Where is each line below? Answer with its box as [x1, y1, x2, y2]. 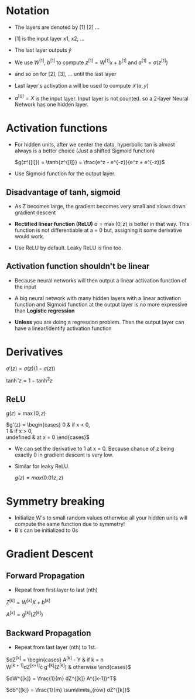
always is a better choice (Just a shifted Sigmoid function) [14, 147, 155, 154]
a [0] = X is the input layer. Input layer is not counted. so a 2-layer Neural [14, 94, 189, 102]
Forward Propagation [6, 571, 85, 581]
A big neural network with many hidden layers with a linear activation [14, 294, 182, 301]
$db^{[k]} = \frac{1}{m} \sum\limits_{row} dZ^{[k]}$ [6, 686, 131, 693]
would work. [14, 233, 45, 239]
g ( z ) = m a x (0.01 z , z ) [14, 474, 64, 481]
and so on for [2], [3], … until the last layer [14, 70, 117, 77]
